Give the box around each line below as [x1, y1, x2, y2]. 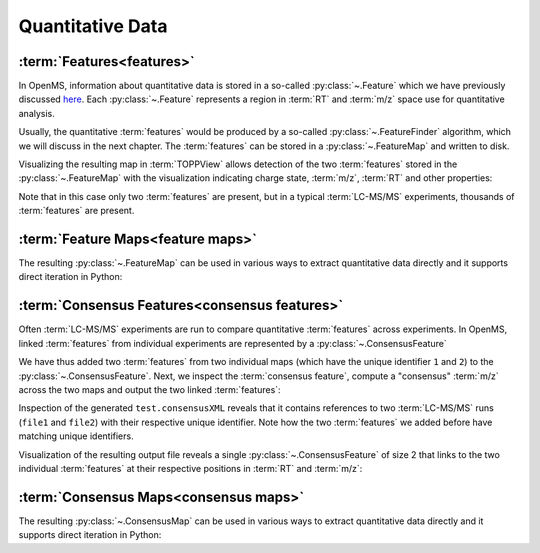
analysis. [18, 107, 55, 119]
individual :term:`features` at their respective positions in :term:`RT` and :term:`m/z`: [18, 462, 363, 474]
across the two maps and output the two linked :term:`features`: [18, 383, 281, 395]
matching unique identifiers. [18, 430, 134, 442]
